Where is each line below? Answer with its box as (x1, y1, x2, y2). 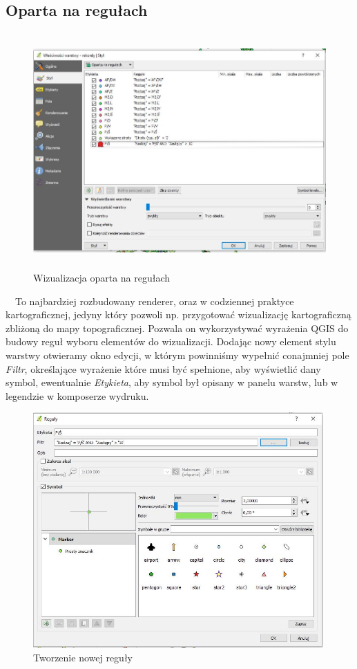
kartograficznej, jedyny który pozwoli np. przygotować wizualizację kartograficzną (6, 307, 351, 322)
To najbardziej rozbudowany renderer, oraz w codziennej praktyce (15, 293, 294, 308)
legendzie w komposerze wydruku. (6, 388, 149, 403)
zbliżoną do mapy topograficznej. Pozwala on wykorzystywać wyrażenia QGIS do (6, 320, 349, 335)
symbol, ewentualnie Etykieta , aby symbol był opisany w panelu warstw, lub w (6, 375, 338, 390)
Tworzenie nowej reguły (33, 650, 133, 665)
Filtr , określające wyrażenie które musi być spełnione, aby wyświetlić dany (6, 361, 321, 376)
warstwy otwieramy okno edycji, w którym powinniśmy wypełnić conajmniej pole (6, 347, 349, 362)
